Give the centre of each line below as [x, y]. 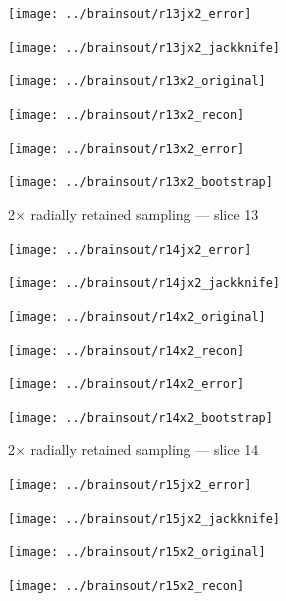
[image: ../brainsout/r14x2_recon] [126, 350]
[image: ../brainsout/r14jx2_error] [130, 249]
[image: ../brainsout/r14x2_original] [137, 316]
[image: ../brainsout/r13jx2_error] [130, 14]
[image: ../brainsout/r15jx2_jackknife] [144, 518]
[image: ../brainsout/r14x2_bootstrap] [140, 417]
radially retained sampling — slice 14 [144, 449]
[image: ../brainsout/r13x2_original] [137, 81]
